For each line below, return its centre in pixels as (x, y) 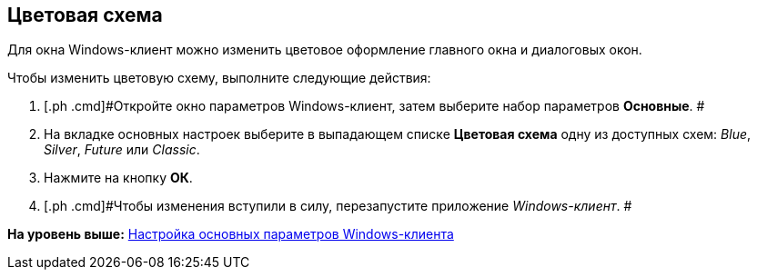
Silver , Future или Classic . (122, 150)
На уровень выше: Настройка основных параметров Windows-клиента (231, 234)
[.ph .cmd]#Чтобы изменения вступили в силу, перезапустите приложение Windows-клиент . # (338, 206)
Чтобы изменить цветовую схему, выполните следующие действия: (219, 78)
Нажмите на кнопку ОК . (118, 178)
